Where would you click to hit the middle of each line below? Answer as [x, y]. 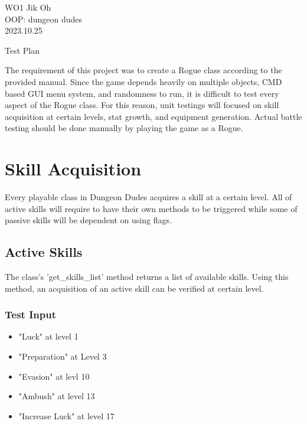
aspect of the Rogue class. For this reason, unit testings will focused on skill [142, 105]
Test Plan [22, 50]
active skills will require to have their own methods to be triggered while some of [151, 208]
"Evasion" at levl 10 [54, 376]
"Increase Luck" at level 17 [66, 415]
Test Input [30, 314]
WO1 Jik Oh [28, 7]
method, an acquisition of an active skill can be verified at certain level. [134, 288]
